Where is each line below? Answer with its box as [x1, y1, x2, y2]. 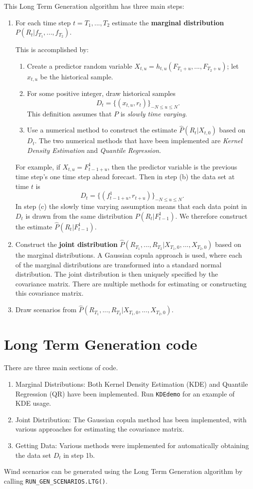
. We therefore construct [175, 210, 248, 221]
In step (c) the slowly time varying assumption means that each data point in [15, 201, 247, 211]
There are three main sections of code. [4, 362, 118, 373]
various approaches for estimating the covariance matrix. [15, 424, 184, 434]
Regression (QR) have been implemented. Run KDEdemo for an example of [15, 388, 235, 398]
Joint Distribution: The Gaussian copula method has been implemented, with [15, 414, 247, 424]
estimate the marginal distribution [112, 17, 224, 27]
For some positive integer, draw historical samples [27, 88, 176, 98]
